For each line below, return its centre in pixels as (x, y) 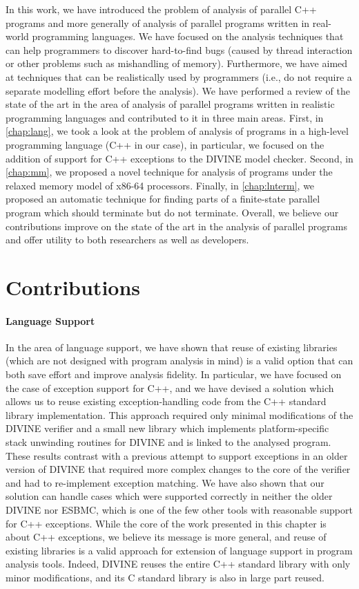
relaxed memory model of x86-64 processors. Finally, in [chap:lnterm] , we (160, 185)
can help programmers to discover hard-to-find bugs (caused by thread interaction (179, 49)
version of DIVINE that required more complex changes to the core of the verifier (178, 469)
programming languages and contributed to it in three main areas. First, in (165, 117)
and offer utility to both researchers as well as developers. (127, 240)
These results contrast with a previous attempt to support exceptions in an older (177, 455)
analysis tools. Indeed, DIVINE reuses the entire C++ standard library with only (178, 564)
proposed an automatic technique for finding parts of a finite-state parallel (163, 199)
